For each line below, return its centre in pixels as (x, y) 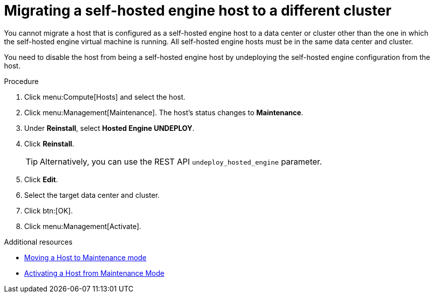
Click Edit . (41, 179)
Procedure (21, 81)
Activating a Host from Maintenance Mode (94, 273)
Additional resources (38, 242)
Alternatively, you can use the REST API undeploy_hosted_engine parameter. (181, 161)
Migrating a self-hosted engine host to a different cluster (198, 11)
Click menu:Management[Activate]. (83, 226)
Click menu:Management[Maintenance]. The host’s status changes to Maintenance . (164, 112)
